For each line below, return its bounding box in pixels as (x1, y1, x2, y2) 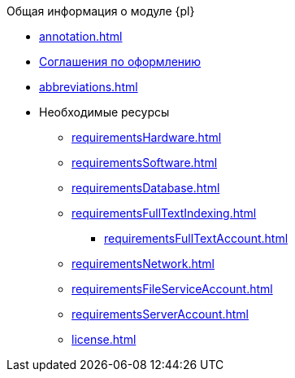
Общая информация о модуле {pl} (7, 4, 195, 18)
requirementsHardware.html (72, 130, 222, 144)
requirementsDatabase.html (72, 181, 220, 195)
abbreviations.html (39, 80, 138, 94)
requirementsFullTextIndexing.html (72, 206, 257, 220)
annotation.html (39, 29, 123, 43)
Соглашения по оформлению (39, 55, 202, 68)
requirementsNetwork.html (72, 257, 215, 270)
